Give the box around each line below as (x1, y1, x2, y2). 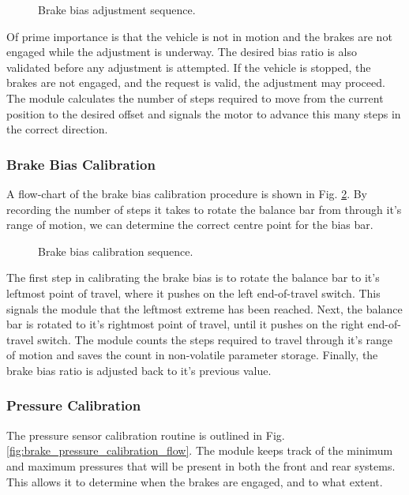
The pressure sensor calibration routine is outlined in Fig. (6, 426, 285, 443)
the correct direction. (6, 121, 108, 137)
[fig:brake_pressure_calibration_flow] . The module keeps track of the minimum (6, 442, 393, 459)
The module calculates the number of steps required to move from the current (6, 89, 384, 106)
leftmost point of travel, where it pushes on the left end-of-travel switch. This (6, 284, 381, 301)
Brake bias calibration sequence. (38, 242, 193, 259)
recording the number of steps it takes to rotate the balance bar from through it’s (6, 201, 402, 217)
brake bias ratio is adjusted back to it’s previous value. (6, 362, 272, 378)
